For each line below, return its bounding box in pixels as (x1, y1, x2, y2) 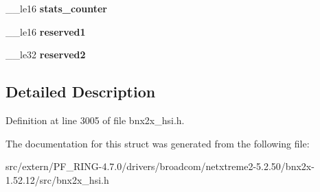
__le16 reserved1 (5, 24, 86, 38)
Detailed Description (5, 81, 156, 102)
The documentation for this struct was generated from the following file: (5, 136, 310, 150)
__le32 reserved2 (5, 47, 86, 62)
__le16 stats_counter (5, 1, 107, 15)
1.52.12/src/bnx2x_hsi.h (5, 172, 109, 187)
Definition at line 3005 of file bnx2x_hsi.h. (5, 112, 185, 127)
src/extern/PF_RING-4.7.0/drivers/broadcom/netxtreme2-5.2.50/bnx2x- (5, 159, 315, 173)
